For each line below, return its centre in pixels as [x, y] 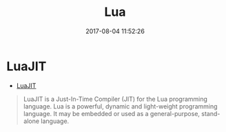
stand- [211, 113]
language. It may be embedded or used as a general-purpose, [112, 113]
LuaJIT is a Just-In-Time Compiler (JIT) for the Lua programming [115, 99]
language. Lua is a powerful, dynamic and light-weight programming [120, 106]
